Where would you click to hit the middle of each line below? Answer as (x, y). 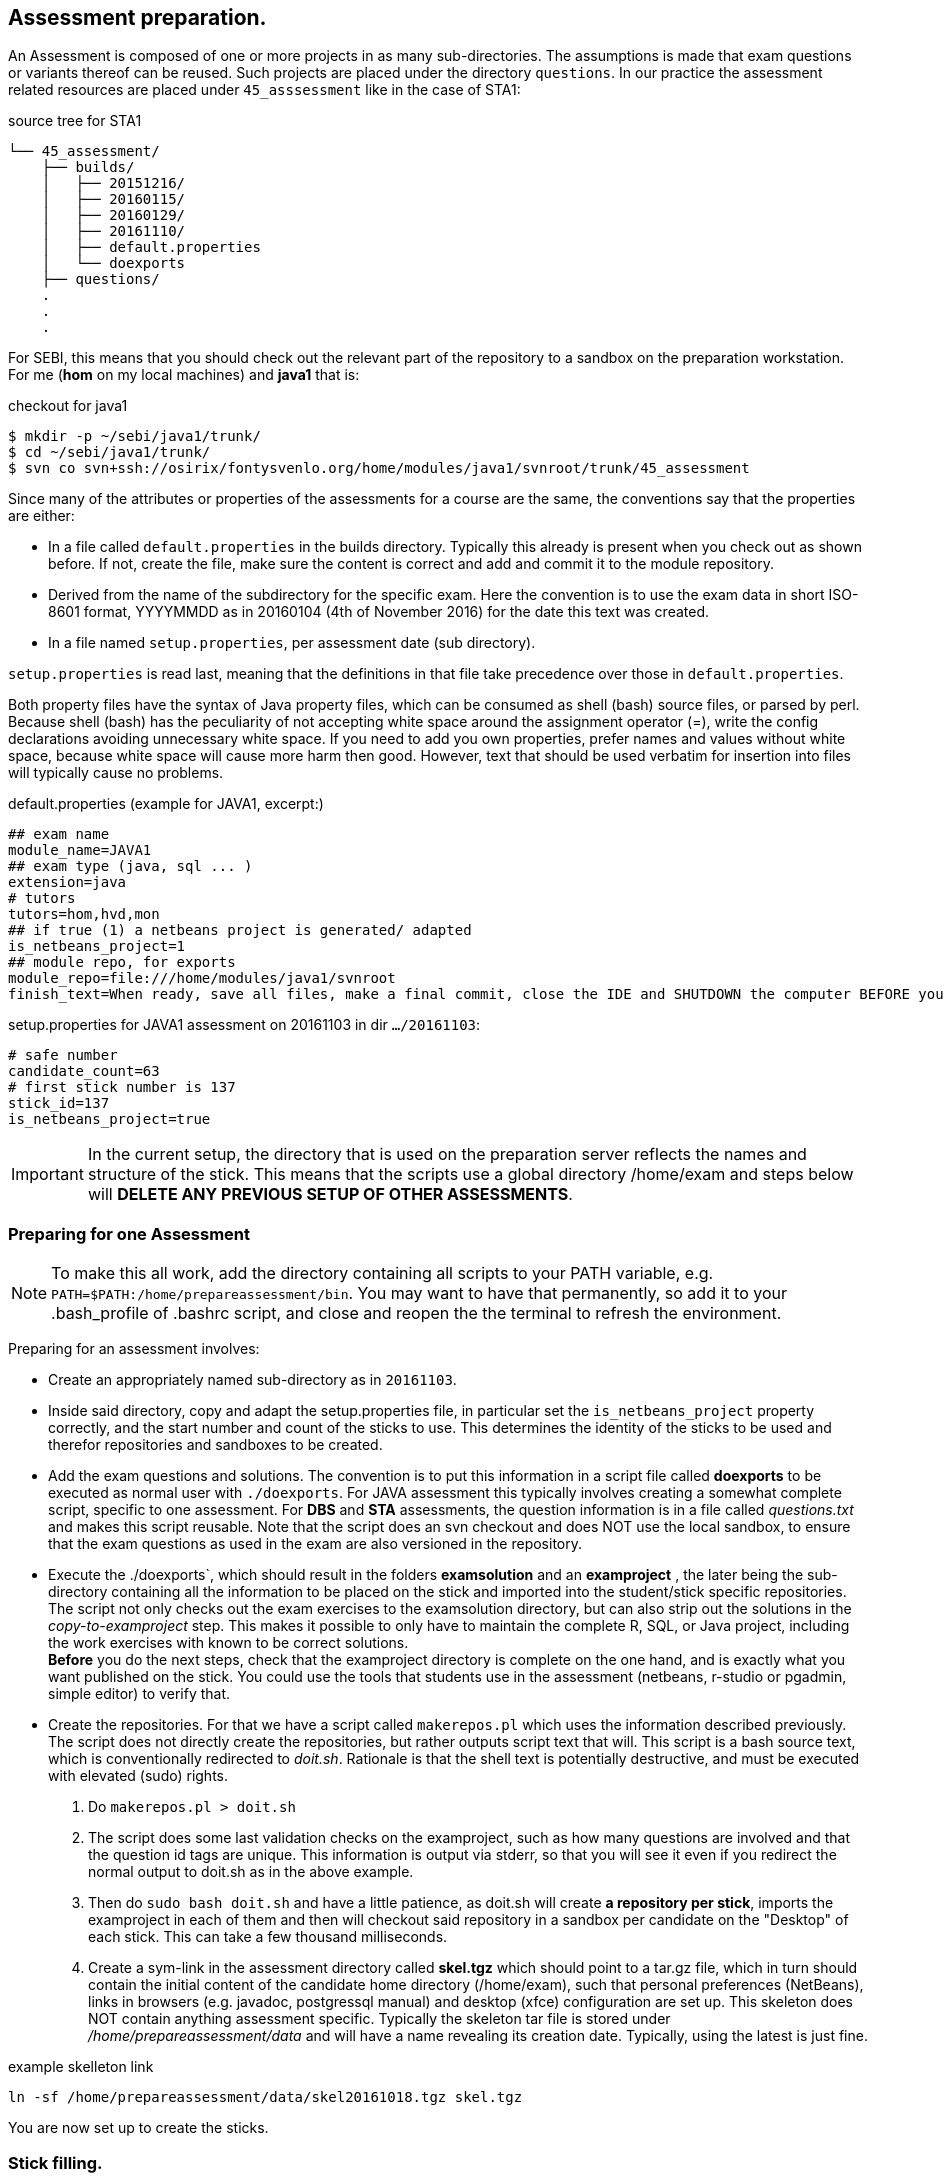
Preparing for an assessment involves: (134, 1349)
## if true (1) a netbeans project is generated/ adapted (240, 930)
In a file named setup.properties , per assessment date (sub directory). (292, 643)
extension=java (67, 882)
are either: (41, 516)
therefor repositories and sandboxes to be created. (215, 1445)
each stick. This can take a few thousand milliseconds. (268, 1937)
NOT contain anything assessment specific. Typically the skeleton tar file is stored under (379, 2019)
